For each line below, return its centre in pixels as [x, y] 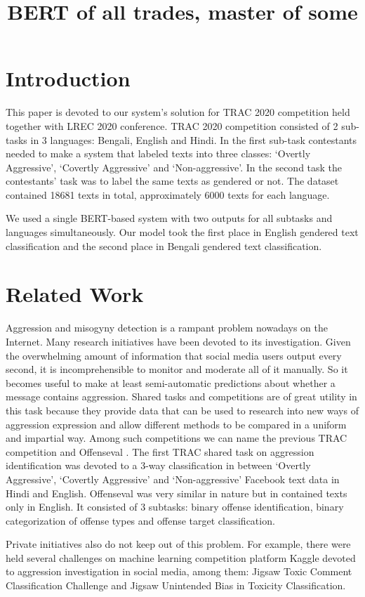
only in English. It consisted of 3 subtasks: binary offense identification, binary [175, 507]
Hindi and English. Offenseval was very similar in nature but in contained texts [177, 493]
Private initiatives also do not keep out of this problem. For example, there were [178, 544]
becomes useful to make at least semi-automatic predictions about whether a [171, 382]
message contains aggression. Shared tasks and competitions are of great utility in [181, 396]
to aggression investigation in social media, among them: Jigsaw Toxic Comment [179, 571]
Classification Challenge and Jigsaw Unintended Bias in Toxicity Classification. [176, 585]
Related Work [75, 294]
